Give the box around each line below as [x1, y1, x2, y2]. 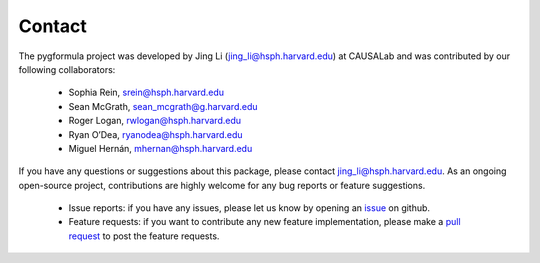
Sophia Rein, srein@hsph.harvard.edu [68, 86, 225, 99]
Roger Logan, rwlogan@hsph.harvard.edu [68, 115, 242, 127]
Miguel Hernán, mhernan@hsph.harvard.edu [68, 142, 253, 154]
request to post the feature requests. [68, 230, 220, 242]
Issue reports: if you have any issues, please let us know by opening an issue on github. [68, 202, 430, 214]
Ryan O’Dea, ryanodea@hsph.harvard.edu [68, 128, 244, 140]
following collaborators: [18, 63, 116, 75]
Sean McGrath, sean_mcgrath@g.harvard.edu [68, 100, 259, 112]
